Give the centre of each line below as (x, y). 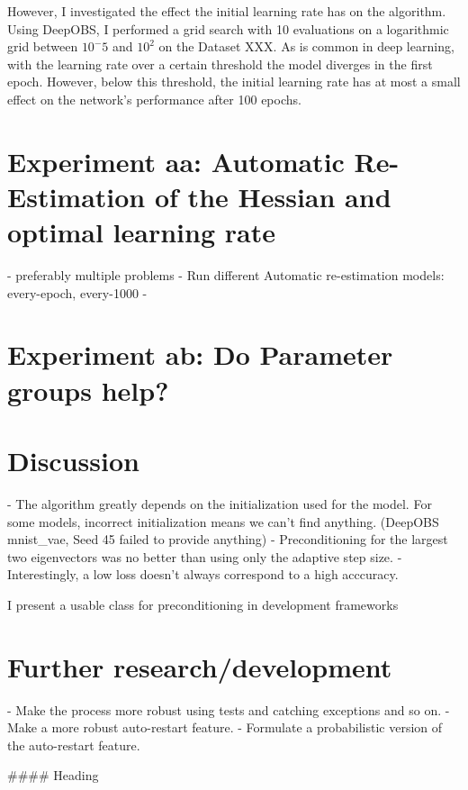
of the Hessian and (273, 196)
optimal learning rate (141, 232)
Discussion (73, 460)
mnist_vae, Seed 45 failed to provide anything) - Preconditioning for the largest (228, 539)
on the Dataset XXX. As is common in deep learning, (306, 46)
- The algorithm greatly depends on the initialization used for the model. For (220, 503)
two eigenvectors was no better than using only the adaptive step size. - (205, 556)
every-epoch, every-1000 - (77, 292)
